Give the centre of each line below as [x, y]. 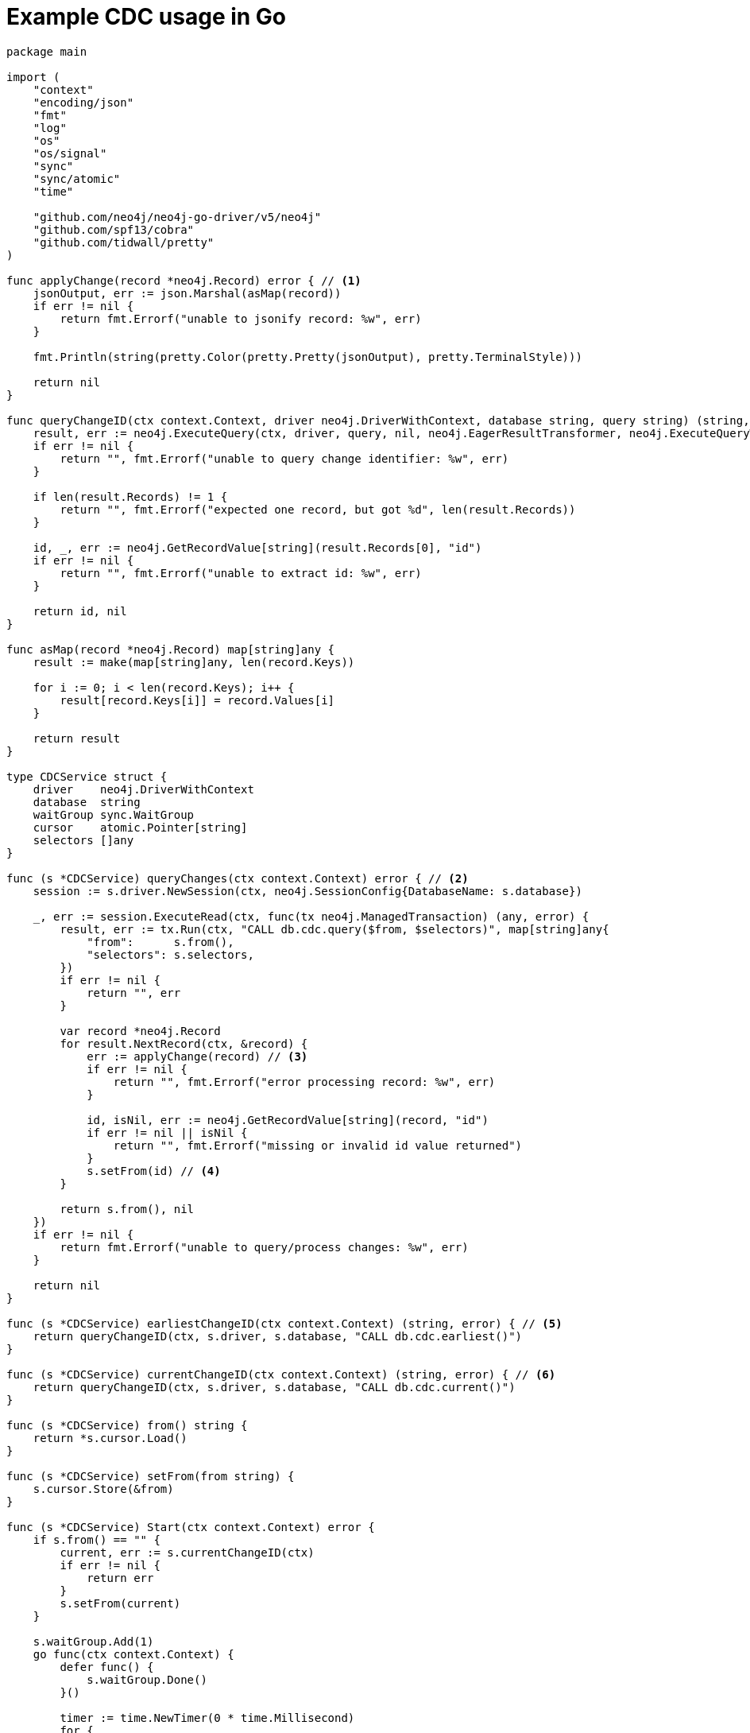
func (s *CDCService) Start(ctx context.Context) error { [191, 1527]
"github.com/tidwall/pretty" [124, 242]
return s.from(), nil [127, 1209]
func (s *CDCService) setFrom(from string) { [151, 1476]
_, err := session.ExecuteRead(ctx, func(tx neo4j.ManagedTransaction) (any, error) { [311, 916]
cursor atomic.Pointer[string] [140, 827]
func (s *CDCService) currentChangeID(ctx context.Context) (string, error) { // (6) [281, 1374]
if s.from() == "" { [97, 1539]
